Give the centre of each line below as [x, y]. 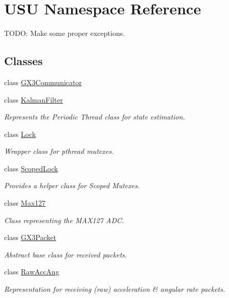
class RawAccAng [32, 272]
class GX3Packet [30, 237]
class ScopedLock [31, 168]
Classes [24, 61]
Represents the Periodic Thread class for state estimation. [95, 117]
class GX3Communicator [43, 82]
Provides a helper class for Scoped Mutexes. [72, 185]
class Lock [20, 134]
